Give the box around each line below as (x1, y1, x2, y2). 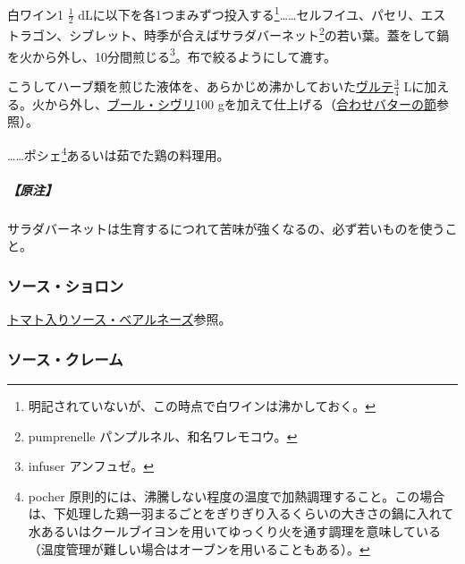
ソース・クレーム (7, 347, 123, 370)
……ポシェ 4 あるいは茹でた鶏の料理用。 (7, 143, 230, 164)
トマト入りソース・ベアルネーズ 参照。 (7, 310, 232, 329)
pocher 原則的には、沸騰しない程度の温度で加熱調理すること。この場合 (28, 486, 445, 505)
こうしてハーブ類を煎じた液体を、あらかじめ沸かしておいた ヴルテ (7, 76, 393, 95)
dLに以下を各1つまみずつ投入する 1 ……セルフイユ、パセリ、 (78, 3, 421, 23)
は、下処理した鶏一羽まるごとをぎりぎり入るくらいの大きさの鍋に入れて (28, 504, 454, 523)
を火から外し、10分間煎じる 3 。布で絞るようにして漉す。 (7, 44, 337, 65)
